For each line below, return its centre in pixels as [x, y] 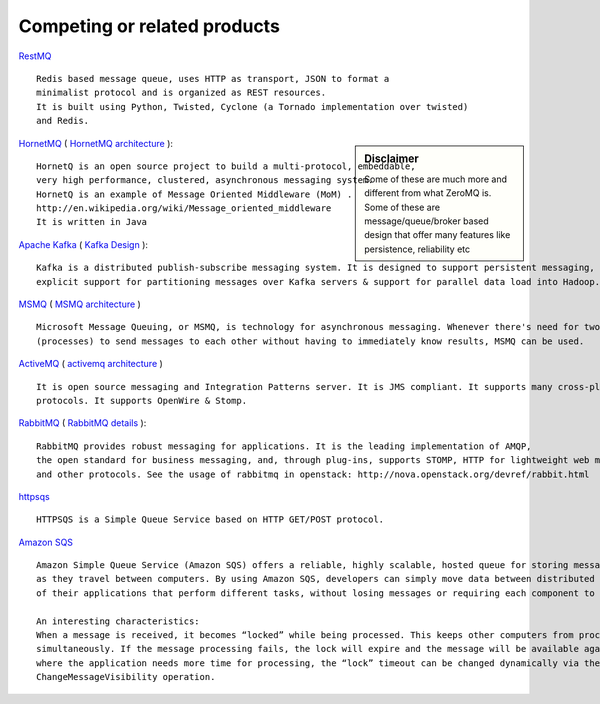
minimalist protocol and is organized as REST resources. [181, 93]
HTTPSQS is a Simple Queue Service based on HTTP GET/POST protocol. [210, 519]
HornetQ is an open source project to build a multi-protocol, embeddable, [226, 166]
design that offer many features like [437, 235]
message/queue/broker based [426, 221]
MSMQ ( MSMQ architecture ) [80, 304]
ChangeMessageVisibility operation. [126, 677]
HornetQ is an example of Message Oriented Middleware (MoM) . [194, 194]
